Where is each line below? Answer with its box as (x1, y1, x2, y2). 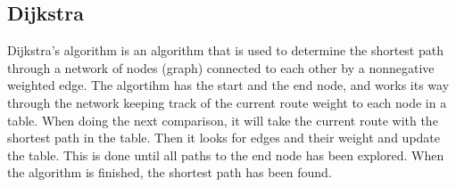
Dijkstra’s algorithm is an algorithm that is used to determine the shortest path (7, 41, 444, 60)
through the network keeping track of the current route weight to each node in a (7, 93, 447, 111)
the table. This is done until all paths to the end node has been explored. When (7, 145, 444, 164)
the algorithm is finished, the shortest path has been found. (7, 163, 332, 182)
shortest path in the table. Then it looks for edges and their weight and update (7, 128, 441, 147)
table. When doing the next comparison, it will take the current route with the (7, 110, 438, 129)
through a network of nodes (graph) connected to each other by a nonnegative (7, 58, 435, 77)
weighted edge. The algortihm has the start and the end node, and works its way (7, 76, 450, 94)
